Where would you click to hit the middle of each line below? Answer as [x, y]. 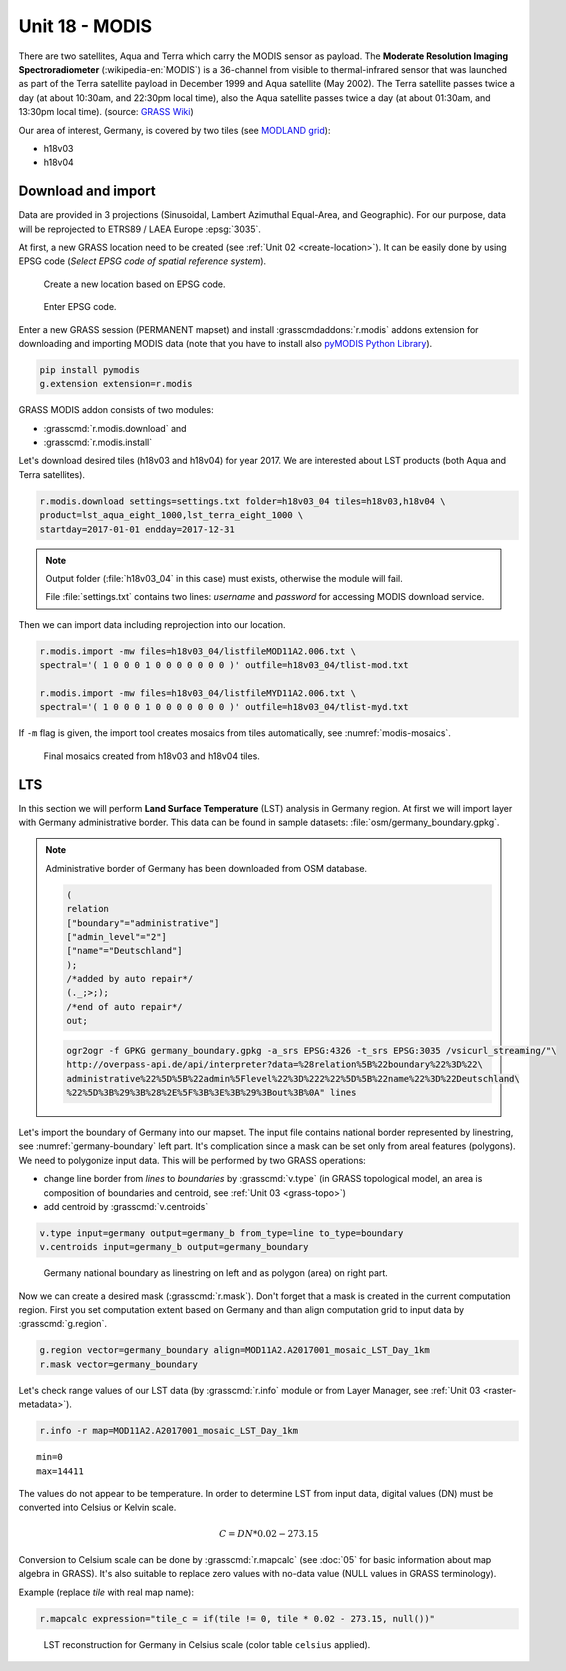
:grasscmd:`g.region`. [62, 1324]
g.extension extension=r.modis [116, 384]
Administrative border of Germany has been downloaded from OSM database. [206, 868]
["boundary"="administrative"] [143, 923]
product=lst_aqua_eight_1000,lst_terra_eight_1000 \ [171, 515]
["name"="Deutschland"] [125, 951]
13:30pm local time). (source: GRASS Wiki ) [106, 112]
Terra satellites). [51, 474]
